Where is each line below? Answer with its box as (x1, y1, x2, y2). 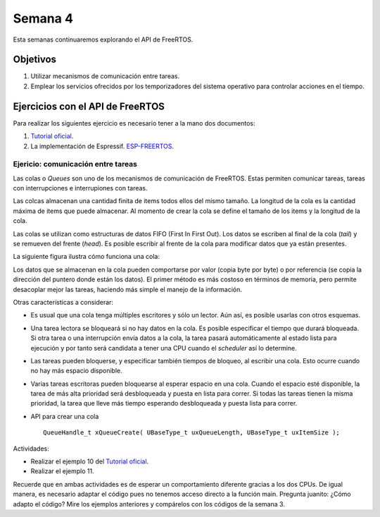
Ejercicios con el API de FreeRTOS (13, 100, 165, 112)
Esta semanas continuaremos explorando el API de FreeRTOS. (13, 35, 194, 44)
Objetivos (13, 54, 56, 66)
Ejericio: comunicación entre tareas (13, 159, 137, 169)
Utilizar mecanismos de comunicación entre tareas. (30, 72, 179, 80)
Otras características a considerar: (13, 298, 114, 306)
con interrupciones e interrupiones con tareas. (13, 184, 148, 193)
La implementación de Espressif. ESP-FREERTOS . (30, 142, 175, 150)
